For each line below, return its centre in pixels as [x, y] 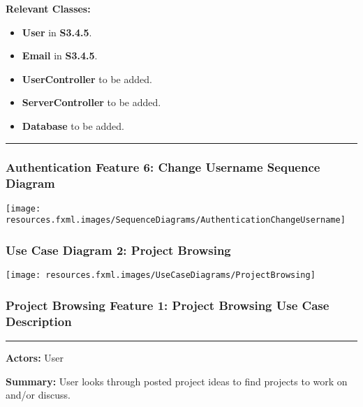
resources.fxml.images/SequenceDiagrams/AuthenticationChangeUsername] [176, 220]
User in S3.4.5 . [57, 32]
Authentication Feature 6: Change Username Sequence [163, 167]
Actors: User [35, 358]
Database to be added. [73, 125]
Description [39, 321]
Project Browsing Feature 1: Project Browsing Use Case [168, 305]
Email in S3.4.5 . [60, 55]
